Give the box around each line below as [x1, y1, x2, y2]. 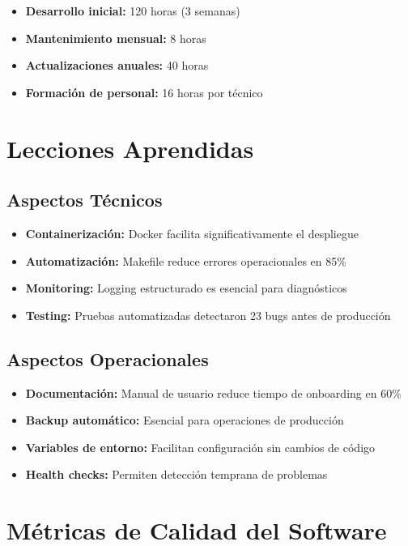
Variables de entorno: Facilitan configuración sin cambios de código [25, 438, 376, 455]
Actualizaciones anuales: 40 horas [25, 57, 209, 74]
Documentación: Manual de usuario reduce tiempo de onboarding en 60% [25, 384, 402, 401]
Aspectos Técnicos [6, 187, 163, 212]
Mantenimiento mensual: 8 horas [25, 29, 206, 46]
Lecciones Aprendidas [6, 131, 254, 164]
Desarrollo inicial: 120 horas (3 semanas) [25, 2, 240, 19]
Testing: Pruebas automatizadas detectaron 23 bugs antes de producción [25, 306, 391, 323]
